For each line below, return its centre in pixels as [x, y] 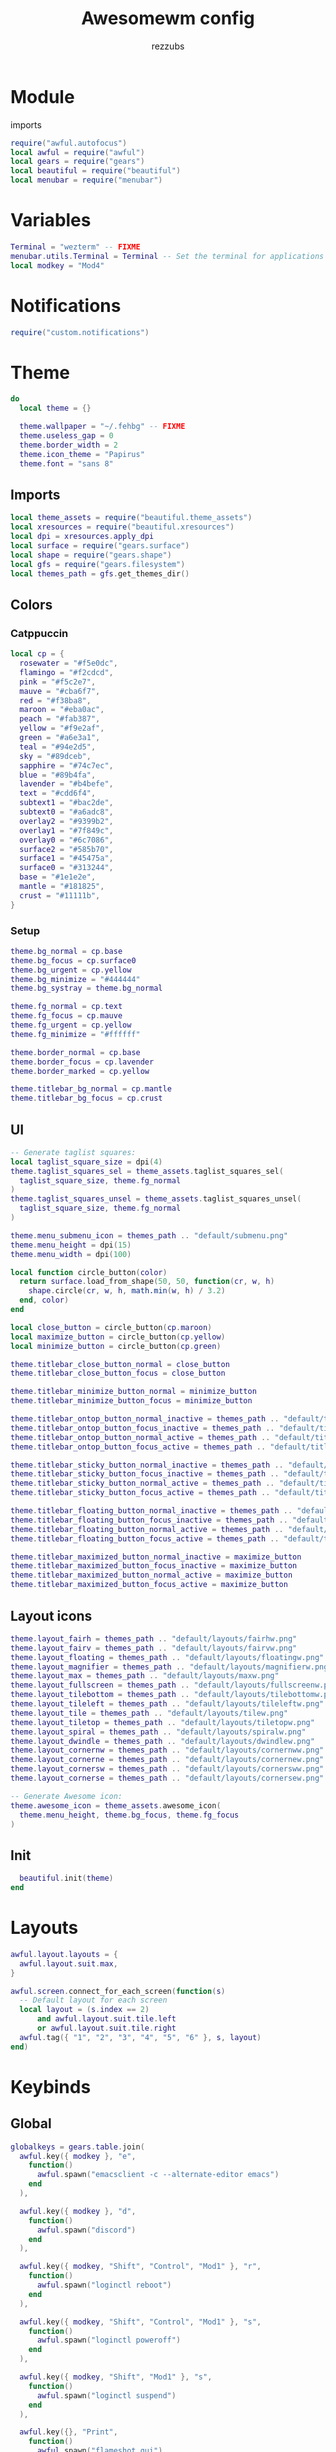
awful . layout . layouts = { [64, 1954]
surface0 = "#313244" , [66, 868]
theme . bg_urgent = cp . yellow [71, 970]
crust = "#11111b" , [60, 895]
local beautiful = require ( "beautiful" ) [96, 171]
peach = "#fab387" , [60, 719]
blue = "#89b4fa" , [58, 775]
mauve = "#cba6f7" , [60, 691]
